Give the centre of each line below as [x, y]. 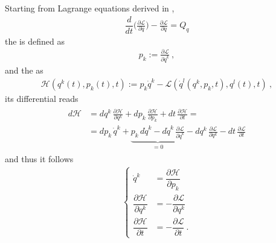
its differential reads [42, 98]
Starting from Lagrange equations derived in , [90, 8]
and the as [24, 70]
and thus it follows [39, 158]
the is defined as [35, 41]
